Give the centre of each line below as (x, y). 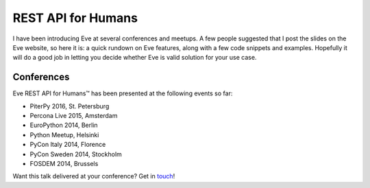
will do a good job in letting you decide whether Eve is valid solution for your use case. (135, 58)
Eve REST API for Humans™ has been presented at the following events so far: (123, 93)
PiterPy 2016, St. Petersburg (70, 106)
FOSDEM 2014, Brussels (64, 163)
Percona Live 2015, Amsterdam (74, 116)
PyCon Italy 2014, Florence (68, 145)
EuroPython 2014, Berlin (64, 125)
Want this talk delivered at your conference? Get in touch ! (94, 176)
